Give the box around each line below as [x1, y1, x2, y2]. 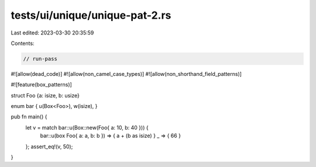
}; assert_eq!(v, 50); [25, 143, 73, 150]
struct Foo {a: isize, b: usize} [11, 92, 80, 99]
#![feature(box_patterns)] [11, 81, 73, 88]
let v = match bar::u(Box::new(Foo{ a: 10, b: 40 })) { [25, 124, 149, 131]
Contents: [11, 40, 35, 47]
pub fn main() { [11, 113, 47, 120]
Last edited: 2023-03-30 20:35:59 [11, 29, 94, 36]
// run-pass [23, 55, 58, 62]
